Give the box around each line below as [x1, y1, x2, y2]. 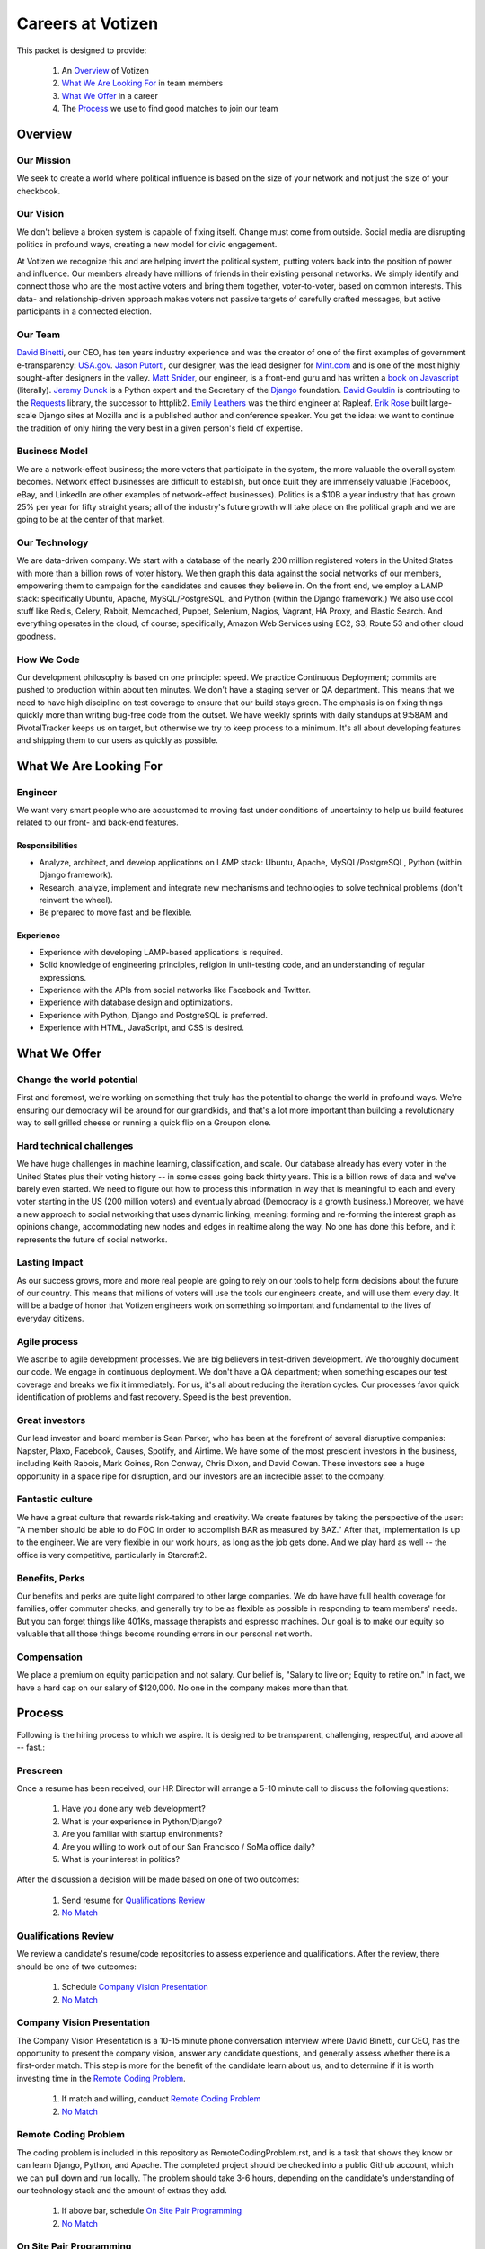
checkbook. [16, 185, 61, 196]
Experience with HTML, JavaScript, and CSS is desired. [39, 1022, 244, 1034]
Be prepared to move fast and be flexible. [39, 907, 192, 918]
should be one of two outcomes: [16, 1961, 137, 1972]
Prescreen [16, 1764, 63, 1777]
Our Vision [16, 208, 65, 220]
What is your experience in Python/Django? [61, 1815, 223, 1826]
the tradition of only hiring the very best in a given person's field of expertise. [16, 423, 303, 434]
